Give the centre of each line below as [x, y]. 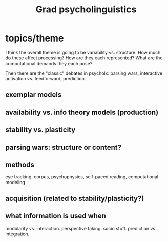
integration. [17, 234]
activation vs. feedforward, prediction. [46, 78]
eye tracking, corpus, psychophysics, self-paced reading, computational [82, 177]
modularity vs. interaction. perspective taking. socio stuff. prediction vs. [81, 228]
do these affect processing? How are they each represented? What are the [84, 58]
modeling [15, 183]
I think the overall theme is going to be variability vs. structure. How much [83, 52]
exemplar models [34, 95]
